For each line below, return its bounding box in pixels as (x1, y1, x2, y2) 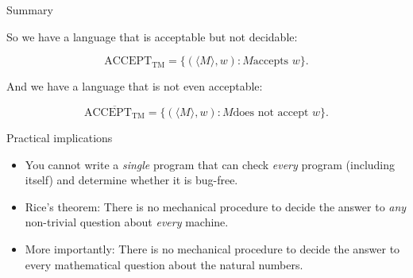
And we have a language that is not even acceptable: (6, 78, 263, 95)
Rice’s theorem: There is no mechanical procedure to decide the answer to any (25, 198, 407, 214)
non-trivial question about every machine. (25, 214, 229, 230)
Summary (6, 2, 53, 17)
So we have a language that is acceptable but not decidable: (6, 28, 298, 44)
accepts (253, 56, 289, 68)
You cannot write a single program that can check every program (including (25, 156, 396, 172)
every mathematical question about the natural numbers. (25, 256, 303, 272)
